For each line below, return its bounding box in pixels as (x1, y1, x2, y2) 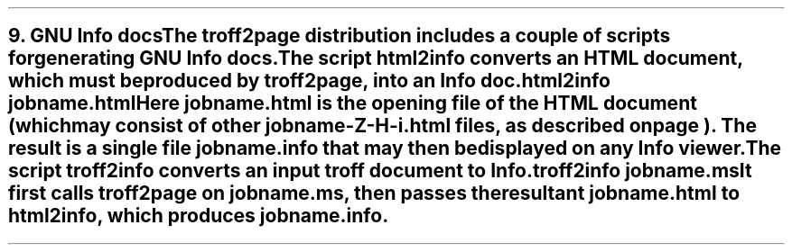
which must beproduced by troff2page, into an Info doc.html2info (8, 69, 610, 93)
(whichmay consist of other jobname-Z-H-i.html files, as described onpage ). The (8, 114, 757, 138)
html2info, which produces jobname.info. (8, 204, 389, 228)
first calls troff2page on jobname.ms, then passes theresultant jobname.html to (8, 182, 741, 205)
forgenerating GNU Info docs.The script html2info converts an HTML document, (8, 47, 743, 70)
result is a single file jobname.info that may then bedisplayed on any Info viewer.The (8, 137, 782, 160)
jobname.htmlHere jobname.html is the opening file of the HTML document (8, 92, 697, 115)
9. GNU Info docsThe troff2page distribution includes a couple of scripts (8, 24, 671, 48)
